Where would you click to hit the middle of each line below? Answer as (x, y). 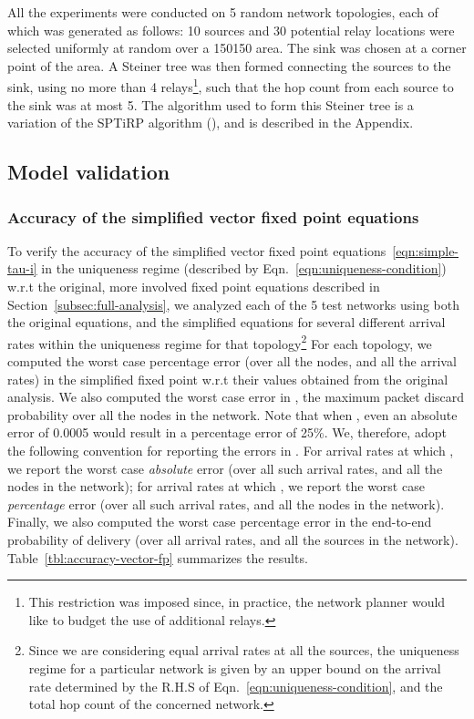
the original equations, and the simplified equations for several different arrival (227, 322)
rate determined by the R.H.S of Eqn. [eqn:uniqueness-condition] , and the (236, 686)
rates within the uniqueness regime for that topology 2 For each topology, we (220, 342)
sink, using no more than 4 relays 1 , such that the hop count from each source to (231, 86)
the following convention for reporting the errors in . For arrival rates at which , (231, 450)
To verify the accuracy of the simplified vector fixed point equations (197, 250)
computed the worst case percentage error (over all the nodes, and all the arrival (232, 361)
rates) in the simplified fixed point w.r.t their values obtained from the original (228, 379)
